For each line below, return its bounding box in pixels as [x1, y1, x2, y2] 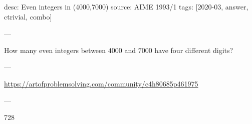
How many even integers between [4, 44, 106, 55]
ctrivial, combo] [4, 11, 52, 21]
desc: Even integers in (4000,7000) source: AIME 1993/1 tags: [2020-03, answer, [4, 1, 248, 11]
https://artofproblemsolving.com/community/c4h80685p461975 [4, 78, 198, 88]
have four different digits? [154, 44, 233, 55]
